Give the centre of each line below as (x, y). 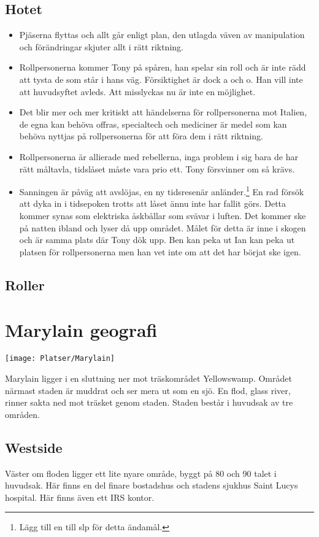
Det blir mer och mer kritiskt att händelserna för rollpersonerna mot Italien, (163, 112)
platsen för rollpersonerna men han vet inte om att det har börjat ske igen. (160, 251)
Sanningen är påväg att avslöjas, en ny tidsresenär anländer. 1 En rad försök (162, 191)
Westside (34, 447)
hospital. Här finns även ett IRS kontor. (80, 497)
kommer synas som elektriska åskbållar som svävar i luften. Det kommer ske (163, 215)
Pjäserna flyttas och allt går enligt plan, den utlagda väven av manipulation (162, 35)
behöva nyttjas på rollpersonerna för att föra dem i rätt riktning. (141, 136)
